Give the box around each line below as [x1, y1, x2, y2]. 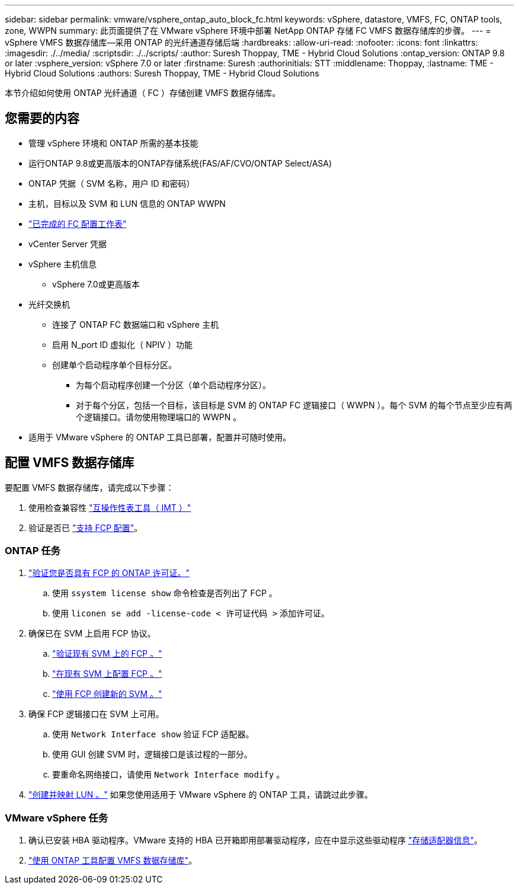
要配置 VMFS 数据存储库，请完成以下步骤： [5, 482, 174, 493]
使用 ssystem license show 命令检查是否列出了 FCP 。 [52, 588, 277, 599]
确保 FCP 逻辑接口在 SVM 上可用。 [28, 709, 164, 719]
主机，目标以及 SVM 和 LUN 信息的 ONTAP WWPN [28, 198, 226, 209]
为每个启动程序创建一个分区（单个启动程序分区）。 [76, 379, 271, 390]
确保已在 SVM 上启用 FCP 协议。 [28, 628, 156, 639]
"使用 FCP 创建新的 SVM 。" [52, 689, 162, 699]
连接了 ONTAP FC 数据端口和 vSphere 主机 [52, 319, 219, 330]
